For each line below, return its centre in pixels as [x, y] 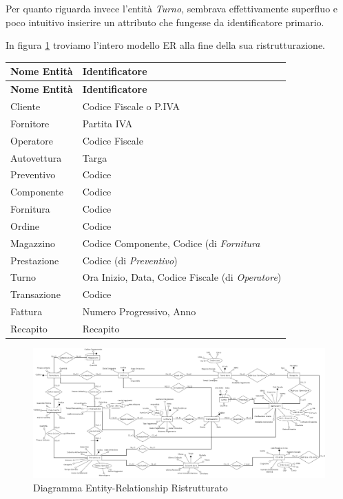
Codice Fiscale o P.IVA [131, 106]
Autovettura [36, 157]
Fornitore [30, 123]
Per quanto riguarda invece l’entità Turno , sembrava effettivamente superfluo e [172, 8]
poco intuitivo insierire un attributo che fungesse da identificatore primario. [165, 22]
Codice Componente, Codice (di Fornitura [171, 243]
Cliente [25, 106]
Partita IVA [107, 123]
